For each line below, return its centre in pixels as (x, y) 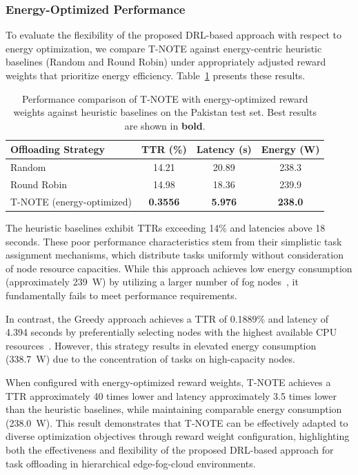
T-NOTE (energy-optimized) (71, 201)
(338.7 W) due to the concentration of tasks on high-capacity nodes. (150, 359)
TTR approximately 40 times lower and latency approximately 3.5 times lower (171, 395)
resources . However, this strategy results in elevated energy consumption (161, 345)
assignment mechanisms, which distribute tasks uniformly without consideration (175, 255)
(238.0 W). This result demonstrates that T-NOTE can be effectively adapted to (177, 422)
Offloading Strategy (58, 149)
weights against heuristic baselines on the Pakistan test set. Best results (165, 112)
